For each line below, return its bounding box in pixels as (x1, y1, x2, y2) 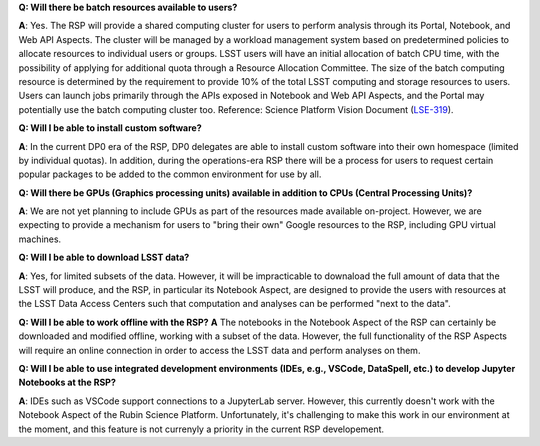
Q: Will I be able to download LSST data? (18, 251, 190, 264)
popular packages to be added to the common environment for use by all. (18, 168, 322, 180)
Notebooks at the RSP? (18, 376, 117, 389)
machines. (18, 233, 62, 245)
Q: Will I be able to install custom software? (18, 122, 202, 134)
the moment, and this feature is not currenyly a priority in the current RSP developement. (18, 423, 385, 435)
